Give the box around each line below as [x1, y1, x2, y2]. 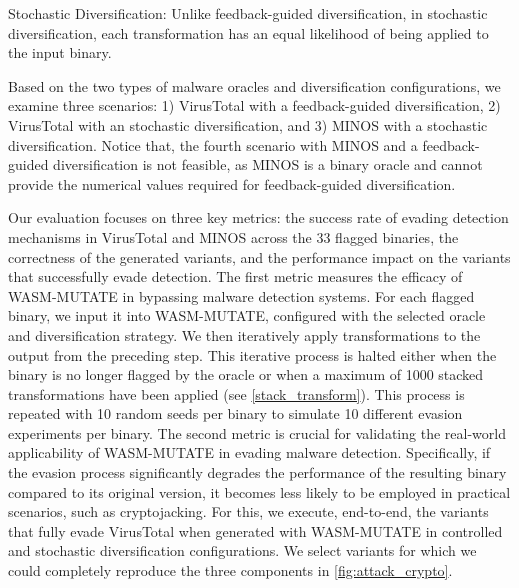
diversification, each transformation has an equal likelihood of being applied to [8, 22, 489, 43]
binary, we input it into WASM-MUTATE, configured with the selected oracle [8, 305, 486, 326]
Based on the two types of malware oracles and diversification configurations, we [8, 75, 501, 96]
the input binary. [8, 42, 112, 63]
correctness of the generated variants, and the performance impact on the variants [8, 246, 511, 267]
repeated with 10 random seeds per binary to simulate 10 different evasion [8, 403, 463, 424]
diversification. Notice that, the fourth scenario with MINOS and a [8, 134, 418, 155]
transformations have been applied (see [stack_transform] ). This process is [8, 383, 465, 404]
